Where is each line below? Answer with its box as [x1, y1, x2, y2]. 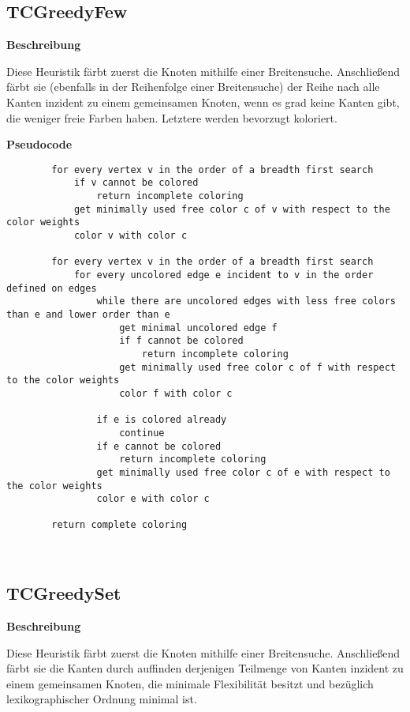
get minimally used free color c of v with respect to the [73, 203, 390, 215]
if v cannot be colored [73, 177, 199, 189]
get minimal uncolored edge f [119, 322, 278, 333]
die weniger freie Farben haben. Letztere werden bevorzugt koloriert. [6, 109, 337, 126]
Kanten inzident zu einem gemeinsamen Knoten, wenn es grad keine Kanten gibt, [6, 93, 400, 110]
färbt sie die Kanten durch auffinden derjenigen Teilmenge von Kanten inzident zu [6, 660, 404, 676]
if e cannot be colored [96, 440, 222, 452]
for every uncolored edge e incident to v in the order [73, 269, 374, 281]
